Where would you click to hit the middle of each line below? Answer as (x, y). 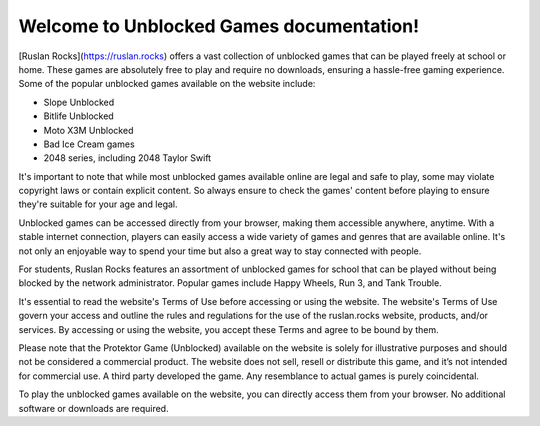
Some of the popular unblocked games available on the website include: (167, 84)
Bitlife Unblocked (78, 116)
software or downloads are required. (93, 408)
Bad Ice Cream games (89, 144)
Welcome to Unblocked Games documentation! (219, 26)
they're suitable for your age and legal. (98, 204)
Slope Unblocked (79, 102)
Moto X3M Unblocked (88, 130)
